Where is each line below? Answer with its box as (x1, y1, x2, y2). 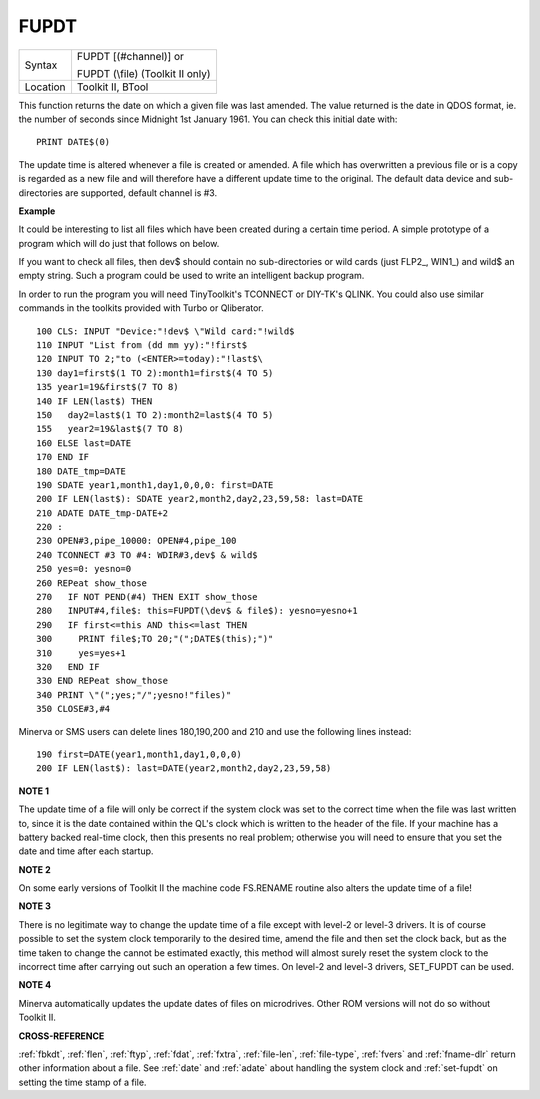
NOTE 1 (18, 785, 50, 797)
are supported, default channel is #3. (65, 186, 218, 199)
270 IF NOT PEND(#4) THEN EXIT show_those (36, 591, 259, 603)
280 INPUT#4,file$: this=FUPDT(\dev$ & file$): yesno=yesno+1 (36, 605, 359, 617)
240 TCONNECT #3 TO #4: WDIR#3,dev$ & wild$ (36, 549, 259, 560)
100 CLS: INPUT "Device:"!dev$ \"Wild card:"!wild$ (36, 325, 295, 337)
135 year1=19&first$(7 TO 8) (36, 381, 179, 393)
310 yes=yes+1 (36, 647, 127, 659)
